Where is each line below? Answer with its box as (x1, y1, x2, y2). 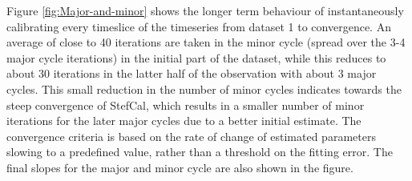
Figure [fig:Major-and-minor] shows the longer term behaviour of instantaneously (6, 2, 404, 18)
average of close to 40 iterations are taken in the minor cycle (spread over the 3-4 (6, 34, 406, 50)
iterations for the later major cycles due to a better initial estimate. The (6, 112, 362, 129)
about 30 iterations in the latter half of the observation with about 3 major (6, 65, 377, 82)
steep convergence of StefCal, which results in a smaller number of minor (6, 96, 365, 113)
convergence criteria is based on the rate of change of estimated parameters (6, 127, 376, 144)
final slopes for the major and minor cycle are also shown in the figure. (6, 159, 353, 175)
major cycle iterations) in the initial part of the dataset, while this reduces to (6, 49, 386, 66)
